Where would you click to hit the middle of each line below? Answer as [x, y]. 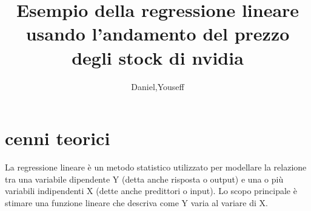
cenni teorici [58, 138]
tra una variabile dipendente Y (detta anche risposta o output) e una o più [144, 179]
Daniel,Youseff [158, 86]
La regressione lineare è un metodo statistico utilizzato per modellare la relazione [156, 167]
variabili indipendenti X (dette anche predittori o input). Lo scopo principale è [151, 191]
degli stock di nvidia [158, 57]
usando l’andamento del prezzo [158, 34]
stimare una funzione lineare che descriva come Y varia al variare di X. [136, 202]
